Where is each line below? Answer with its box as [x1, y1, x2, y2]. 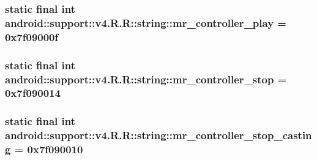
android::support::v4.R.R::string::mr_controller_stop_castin [5, 128, 312, 143]
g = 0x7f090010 [5, 142, 83, 157]
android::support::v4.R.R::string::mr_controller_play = [5, 15, 286, 30]
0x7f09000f [5, 29, 59, 44]
